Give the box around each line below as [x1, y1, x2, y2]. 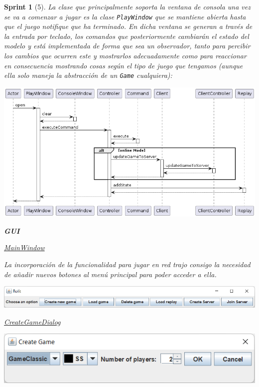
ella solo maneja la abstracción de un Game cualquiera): [4, 70, 172, 80]
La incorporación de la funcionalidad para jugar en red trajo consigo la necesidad [4, 259, 251, 269]
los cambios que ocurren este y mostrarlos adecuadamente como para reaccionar [4, 50, 247, 61]
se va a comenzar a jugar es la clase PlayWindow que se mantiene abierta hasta [4, 11, 246, 21]
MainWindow [4, 242, 45, 253]
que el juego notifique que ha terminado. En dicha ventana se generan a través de [4, 21, 253, 31]
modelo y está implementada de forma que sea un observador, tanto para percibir [4, 40, 251, 51]
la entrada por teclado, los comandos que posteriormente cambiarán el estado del [4, 30, 249, 41]
